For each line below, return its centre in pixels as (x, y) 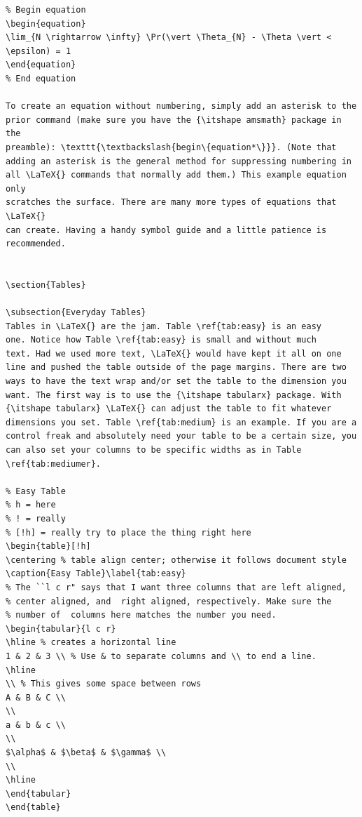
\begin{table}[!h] (48, 546)
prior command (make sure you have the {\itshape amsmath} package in (174, 120)
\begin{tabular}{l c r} (61, 629)
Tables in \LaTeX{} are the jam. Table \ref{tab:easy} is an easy (164, 326)
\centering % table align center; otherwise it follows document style (176, 560)
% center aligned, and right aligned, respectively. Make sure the (169, 601)
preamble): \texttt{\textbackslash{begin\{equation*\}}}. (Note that (171, 147)
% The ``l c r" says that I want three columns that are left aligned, (176, 587)
